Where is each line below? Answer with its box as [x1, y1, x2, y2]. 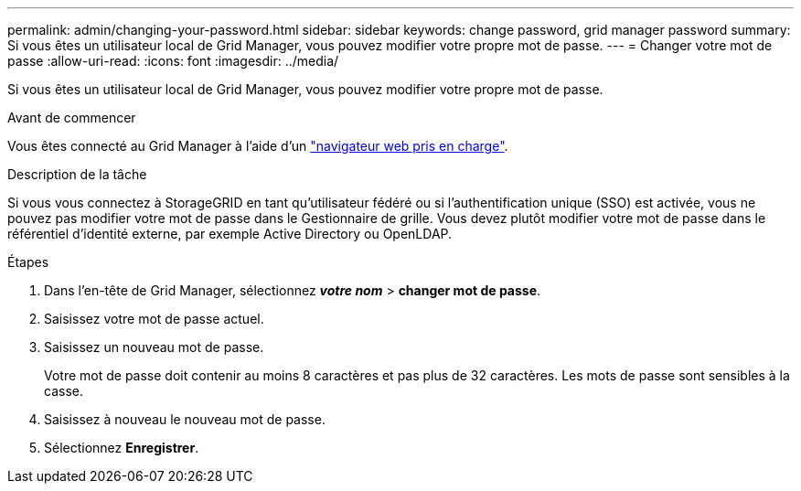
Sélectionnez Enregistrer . [44, 440, 199, 455]
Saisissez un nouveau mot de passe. [44, 339, 264, 355]
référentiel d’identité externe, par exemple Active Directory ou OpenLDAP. [7, 226, 453, 241]
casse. [44, 383, 83, 399]
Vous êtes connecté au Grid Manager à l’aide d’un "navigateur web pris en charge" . [7, 138, 508, 154]
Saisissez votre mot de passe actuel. [44, 311, 264, 326]
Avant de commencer [7, 110, 136, 125]
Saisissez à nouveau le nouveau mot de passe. [44, 411, 326, 427]
